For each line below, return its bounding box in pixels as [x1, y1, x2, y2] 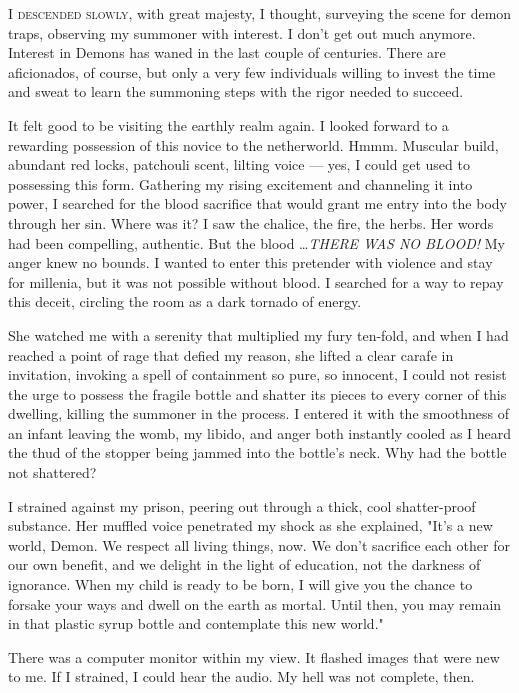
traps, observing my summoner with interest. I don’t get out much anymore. [8, 22, 476, 43]
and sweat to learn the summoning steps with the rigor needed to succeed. [8, 81, 464, 102]
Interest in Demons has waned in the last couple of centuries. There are [8, 42, 446, 63]
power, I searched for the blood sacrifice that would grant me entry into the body [8, 193, 507, 214]
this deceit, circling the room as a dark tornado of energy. [8, 291, 362, 312]
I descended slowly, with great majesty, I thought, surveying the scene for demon [8, 3, 512, 23]
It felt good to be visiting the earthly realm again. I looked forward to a [8, 114, 449, 135]
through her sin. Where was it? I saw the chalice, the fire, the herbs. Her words [8, 212, 494, 233]
